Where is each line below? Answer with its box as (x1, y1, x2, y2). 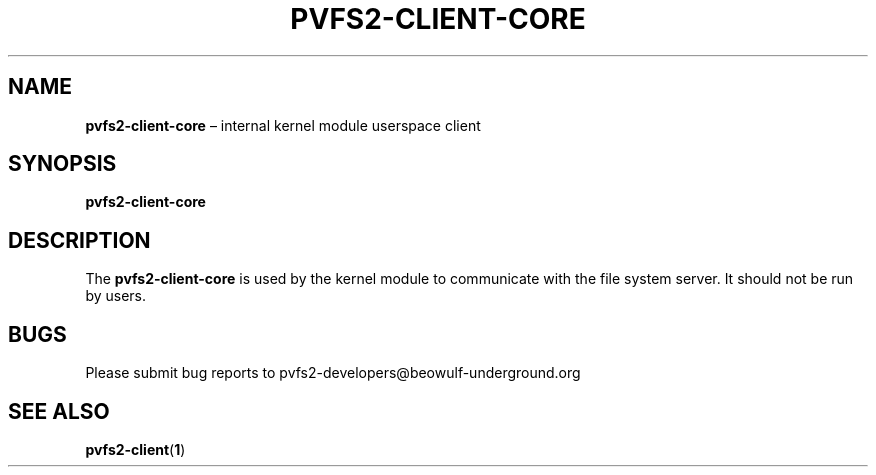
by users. (85, 287, 147, 305)
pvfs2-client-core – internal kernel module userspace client (85, 116, 481, 134)
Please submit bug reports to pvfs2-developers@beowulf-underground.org (85, 364, 581, 382)
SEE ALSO (8, 398, 110, 424)
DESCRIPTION (8, 227, 151, 253)
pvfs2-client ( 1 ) (85, 440, 186, 458)
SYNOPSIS (8, 151, 117, 177)
